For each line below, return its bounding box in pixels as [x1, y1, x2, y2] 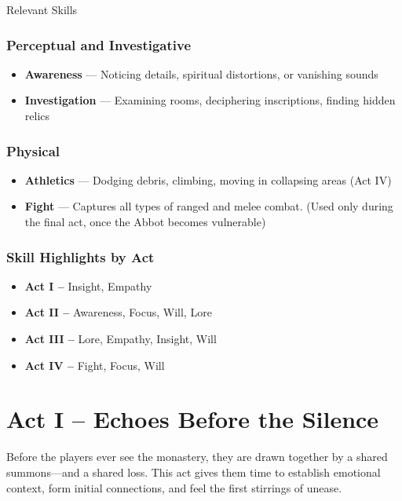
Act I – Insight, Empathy [24, 277, 152, 294]
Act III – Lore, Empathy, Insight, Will [24, 331, 217, 346]
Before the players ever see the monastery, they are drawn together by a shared [6, 448, 388, 465]
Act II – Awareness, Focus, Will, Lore [24, 304, 212, 320]
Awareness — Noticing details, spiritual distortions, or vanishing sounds [24, 65, 378, 82]
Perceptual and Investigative [6, 35, 192, 54]
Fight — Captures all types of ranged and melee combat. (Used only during [24, 198, 393, 214]
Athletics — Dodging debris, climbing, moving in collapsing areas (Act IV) [24, 171, 392, 188]
